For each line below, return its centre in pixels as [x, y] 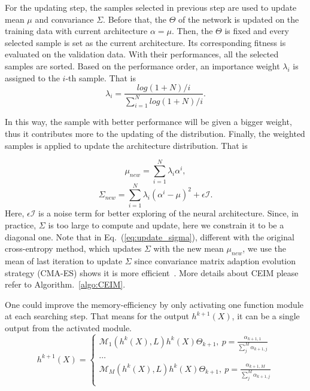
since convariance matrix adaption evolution [215, 260]
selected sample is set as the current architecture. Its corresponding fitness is [145, 42]
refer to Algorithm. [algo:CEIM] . [65, 284]
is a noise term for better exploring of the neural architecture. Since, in [168, 213]
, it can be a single [266, 316]
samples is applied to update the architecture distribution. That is [126, 145]
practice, [21, 224]
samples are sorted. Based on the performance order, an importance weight [142, 65]
